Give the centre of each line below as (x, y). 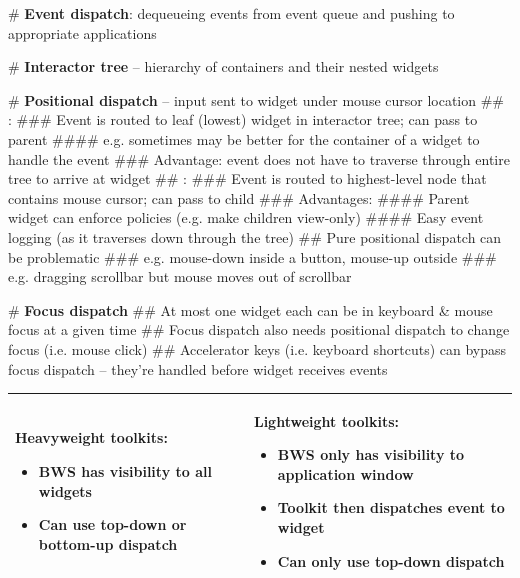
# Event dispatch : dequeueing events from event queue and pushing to (231, 13)
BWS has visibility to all (125, 470)
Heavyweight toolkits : (91, 437)
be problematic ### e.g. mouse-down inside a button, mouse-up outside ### (252, 256)
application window (345, 473)
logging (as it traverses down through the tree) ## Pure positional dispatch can (255, 236)
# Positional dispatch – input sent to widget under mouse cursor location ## (256, 99)
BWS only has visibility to (371, 454)
